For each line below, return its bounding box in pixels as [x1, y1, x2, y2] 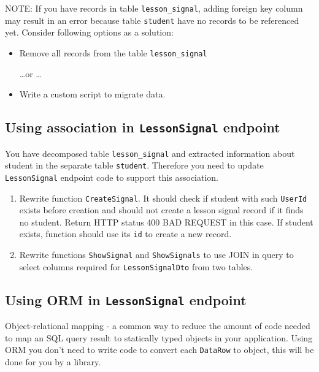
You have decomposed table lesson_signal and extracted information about [5, 146, 295, 159]
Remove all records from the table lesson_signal [19, 46, 207, 59]
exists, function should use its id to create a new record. [19, 227, 232, 240]
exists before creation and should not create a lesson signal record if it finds [19, 203, 304, 216]
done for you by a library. [5, 355, 101, 368]
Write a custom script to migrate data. [19, 88, 166, 101]
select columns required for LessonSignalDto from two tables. [19, 260, 253, 273]
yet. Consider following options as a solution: [5, 26, 174, 39]
